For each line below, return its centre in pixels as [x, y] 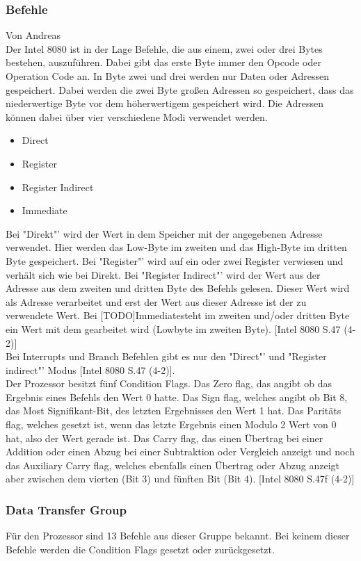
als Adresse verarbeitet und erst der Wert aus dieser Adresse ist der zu [156, 301]
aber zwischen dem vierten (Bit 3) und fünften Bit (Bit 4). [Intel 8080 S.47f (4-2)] [180, 479]
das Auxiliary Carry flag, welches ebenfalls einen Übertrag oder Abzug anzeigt [173, 465]
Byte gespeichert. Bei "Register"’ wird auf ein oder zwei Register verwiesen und [175, 260]
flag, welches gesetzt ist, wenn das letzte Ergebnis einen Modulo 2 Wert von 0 [171, 424]
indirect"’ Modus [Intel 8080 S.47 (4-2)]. [90, 369]
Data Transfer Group [66, 509]
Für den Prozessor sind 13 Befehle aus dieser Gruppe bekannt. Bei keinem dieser [178, 536]
